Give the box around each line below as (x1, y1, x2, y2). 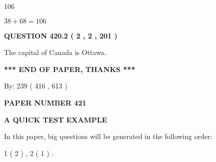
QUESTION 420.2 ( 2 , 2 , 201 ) (4, 30, 118, 40)
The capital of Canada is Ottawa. (4, 47, 107, 57)
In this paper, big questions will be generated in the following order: (4, 131, 213, 141)
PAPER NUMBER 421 (4, 97, 86, 107)
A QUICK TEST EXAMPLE (4, 114, 107, 124)
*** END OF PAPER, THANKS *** (4, 63, 135, 74)
